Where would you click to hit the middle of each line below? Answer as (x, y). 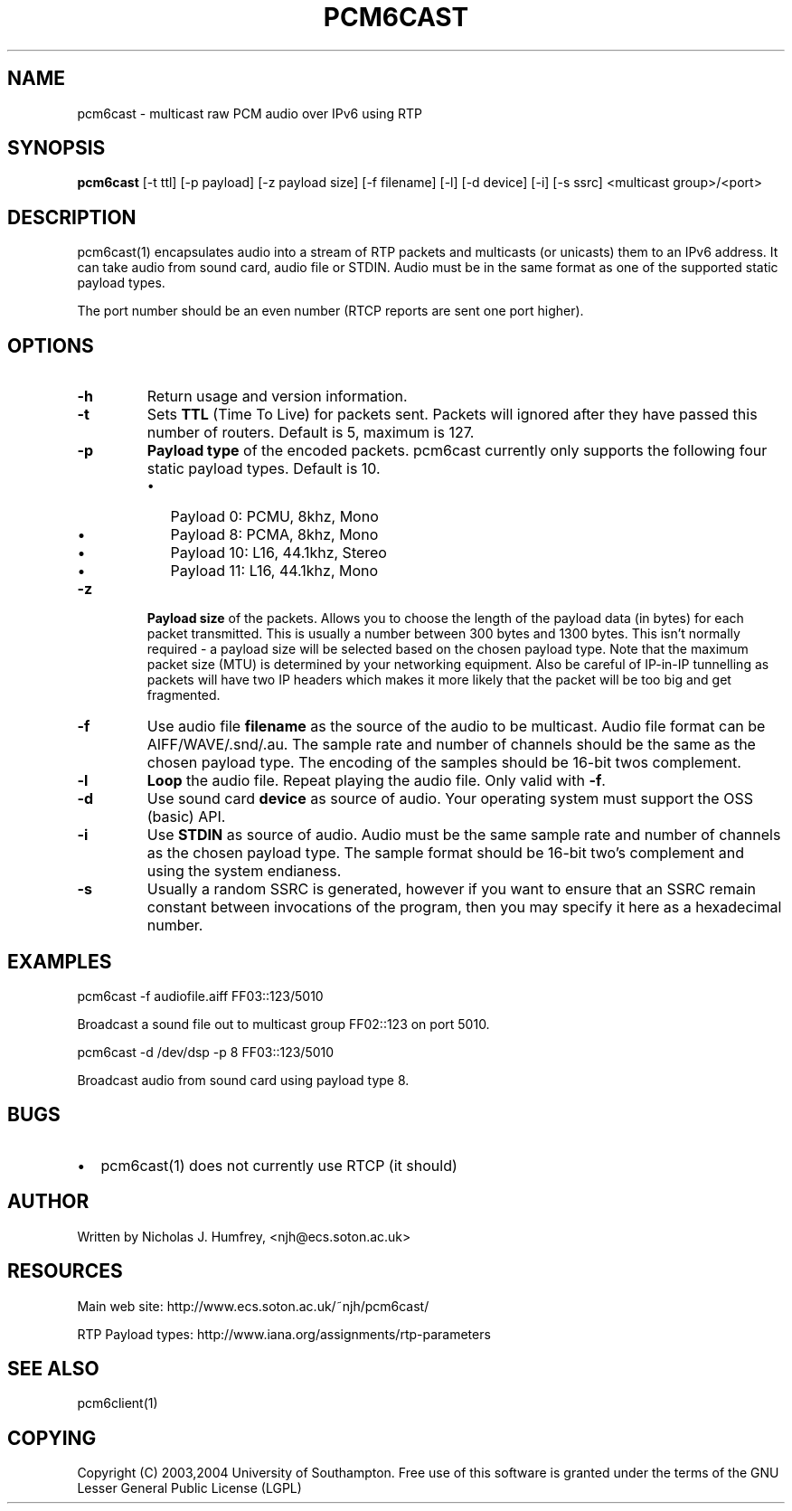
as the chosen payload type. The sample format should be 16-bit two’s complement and (446, 853)
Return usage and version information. (277, 397)
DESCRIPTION (72, 217)
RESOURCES (65, 1271)
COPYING (52, 1438)
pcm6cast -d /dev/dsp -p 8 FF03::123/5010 (206, 1052)
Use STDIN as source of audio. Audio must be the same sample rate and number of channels (464, 835)
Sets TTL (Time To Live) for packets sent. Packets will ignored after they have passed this (452, 415)
